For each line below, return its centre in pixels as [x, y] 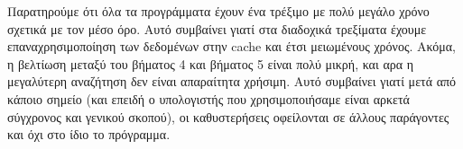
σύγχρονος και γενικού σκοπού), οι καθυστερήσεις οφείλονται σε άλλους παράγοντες [228, 116]
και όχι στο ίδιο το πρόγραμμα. [89, 134]
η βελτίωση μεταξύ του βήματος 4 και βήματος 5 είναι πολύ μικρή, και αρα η [211, 63]
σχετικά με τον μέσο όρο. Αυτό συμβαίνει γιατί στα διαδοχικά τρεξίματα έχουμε [217, 28]
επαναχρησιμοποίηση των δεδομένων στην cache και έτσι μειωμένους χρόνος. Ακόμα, [231, 46]
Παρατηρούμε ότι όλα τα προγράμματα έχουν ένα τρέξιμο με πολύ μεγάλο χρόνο [218, 11]
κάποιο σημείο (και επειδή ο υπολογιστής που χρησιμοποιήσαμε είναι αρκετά [208, 98]
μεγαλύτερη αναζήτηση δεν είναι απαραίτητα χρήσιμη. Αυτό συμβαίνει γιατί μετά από [232, 81]
